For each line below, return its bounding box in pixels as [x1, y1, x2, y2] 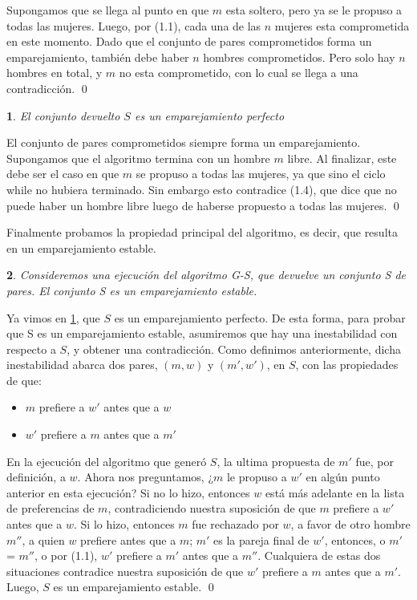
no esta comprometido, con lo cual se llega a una [119, 64, 358, 81]
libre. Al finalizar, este [287, 149, 397, 166]
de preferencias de [6, 500, 95, 517]
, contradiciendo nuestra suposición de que [107, 500, 316, 517]
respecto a [6, 340, 56, 357]
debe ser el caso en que [6, 165, 119, 182]
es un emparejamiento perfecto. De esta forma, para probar [114, 309, 406, 326]
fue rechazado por [192, 516, 279, 533]
